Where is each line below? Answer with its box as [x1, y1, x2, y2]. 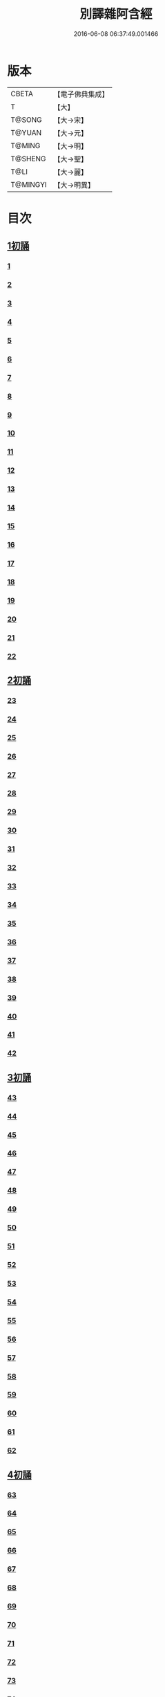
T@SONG [10, 115, 43, 125]
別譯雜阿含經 [79, 6, 153, 22]
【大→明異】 [53, 180, 95, 190]
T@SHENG [10, 154, 46, 163]
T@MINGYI [10, 179, 47, 189]
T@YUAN [10, 127, 42, 137]
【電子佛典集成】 [53, 89, 109, 99]
